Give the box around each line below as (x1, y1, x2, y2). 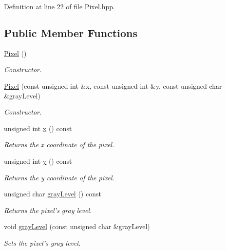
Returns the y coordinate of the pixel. (4, 172, 114, 182)
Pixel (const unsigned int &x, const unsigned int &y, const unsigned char (4, 80, 222, 91)
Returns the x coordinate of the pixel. (4, 139, 114, 150)
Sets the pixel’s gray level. (4, 237, 81, 248)
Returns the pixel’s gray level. (4, 205, 92, 215)
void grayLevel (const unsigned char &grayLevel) (4, 221, 150, 232)
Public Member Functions (4, 25, 137, 40)
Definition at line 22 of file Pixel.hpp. (4, 1, 115, 11)
